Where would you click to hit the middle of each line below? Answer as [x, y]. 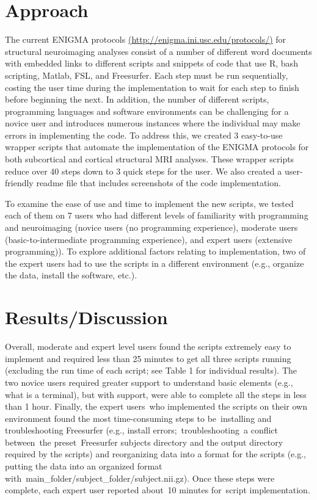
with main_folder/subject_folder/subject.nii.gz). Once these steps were [140, 478]
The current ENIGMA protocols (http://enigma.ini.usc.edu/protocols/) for [146, 39]
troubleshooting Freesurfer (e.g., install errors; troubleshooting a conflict [142, 430]
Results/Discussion [86, 317]
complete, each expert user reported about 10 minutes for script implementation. [158, 490]
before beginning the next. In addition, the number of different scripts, [137, 99]
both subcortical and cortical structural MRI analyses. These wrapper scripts [150, 159]
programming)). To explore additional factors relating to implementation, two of [155, 251]
